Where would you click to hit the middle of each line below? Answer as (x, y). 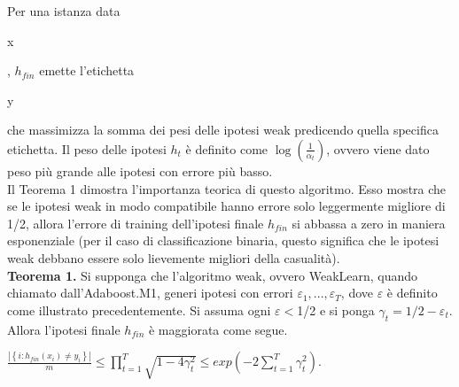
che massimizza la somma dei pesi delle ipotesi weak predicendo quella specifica (223, 130)
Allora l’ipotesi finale (64, 329)
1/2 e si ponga (336, 310)
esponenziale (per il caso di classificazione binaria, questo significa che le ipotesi (223, 240)
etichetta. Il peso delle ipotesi (87, 148)
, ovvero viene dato (378, 148)
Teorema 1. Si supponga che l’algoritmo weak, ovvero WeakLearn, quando (213, 275)
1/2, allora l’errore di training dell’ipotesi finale (136, 223)
